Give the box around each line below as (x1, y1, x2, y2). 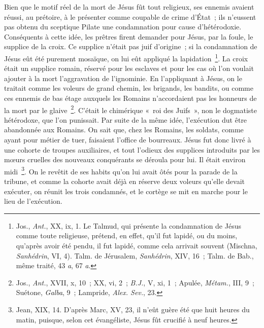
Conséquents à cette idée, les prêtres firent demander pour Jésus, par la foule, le (4, 31, 253, 42)
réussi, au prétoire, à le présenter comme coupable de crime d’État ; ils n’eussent (4, 11, 256, 22)
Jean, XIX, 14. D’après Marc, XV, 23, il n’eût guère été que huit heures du (16, 304, 250, 314)
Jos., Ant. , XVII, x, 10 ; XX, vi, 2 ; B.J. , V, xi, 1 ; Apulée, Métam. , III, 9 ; (16, 277, 254, 287)
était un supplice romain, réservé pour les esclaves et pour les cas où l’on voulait (4, 63, 254, 74)
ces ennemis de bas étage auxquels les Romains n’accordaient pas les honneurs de (4, 93, 257, 103)
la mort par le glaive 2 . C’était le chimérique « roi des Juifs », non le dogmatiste (4, 103, 257, 115)
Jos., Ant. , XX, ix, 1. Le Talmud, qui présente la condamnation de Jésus (16, 220, 241, 231)
